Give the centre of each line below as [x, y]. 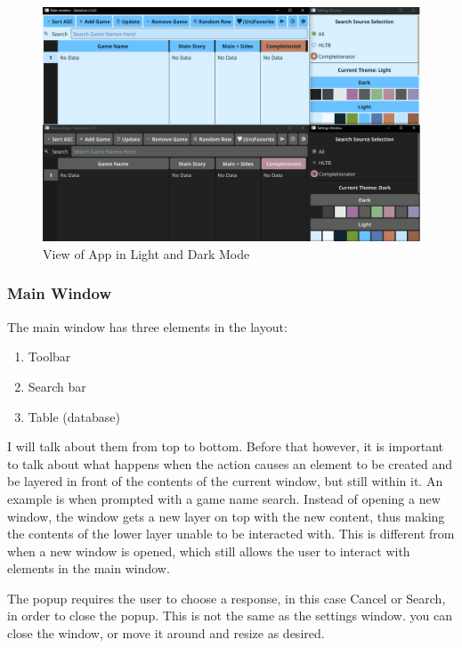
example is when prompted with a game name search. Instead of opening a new [224, 498]
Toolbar [49, 356]
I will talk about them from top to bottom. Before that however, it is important [226, 446]
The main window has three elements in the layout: [147, 326]
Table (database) [74, 416]
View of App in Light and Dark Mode [146, 253]
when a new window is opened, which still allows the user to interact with [209, 551]
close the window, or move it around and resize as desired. [166, 633]
